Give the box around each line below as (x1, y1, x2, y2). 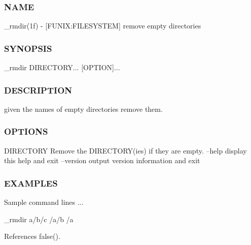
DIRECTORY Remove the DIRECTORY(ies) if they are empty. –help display (4, 145, 247, 156)
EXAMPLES (4, 176, 58, 189)
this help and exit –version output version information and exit (4, 155, 200, 166)
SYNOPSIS (4, 42, 52, 54)
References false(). (4, 231, 60, 241)
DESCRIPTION (4, 83, 73, 96)
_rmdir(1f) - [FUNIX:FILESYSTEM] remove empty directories (4, 20, 201, 31)
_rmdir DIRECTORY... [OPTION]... (4, 62, 120, 73)
